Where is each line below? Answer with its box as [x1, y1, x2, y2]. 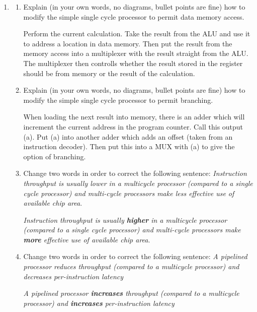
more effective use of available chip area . [23, 234, 150, 244]
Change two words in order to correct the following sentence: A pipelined [23, 251, 247, 262]
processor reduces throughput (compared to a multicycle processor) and [23, 261, 239, 272]
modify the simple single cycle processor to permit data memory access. [23, 11, 244, 22]
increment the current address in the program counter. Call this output [23, 121, 243, 132]
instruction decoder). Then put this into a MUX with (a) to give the [23, 141, 235, 152]
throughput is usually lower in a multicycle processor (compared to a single [23, 177, 253, 188]
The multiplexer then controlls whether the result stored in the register [23, 57, 243, 68]
